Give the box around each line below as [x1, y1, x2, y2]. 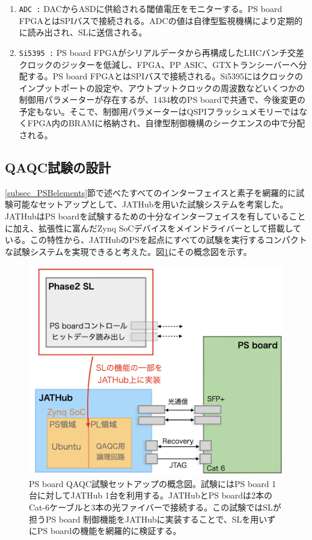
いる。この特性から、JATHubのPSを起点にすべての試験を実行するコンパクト [5, 233, 307, 246]
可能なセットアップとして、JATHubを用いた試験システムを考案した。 [13, 198, 289, 210]
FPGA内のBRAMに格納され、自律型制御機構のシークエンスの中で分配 [27, 117, 305, 129]
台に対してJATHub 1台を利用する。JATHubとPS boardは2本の [29, 489, 273, 502]
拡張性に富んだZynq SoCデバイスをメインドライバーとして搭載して [38, 221, 302, 234]
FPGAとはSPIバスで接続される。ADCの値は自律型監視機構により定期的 [19, 14, 303, 26]
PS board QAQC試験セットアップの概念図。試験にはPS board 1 [29, 477, 277, 489]
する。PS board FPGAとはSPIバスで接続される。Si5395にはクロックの [27, 70, 304, 82]
